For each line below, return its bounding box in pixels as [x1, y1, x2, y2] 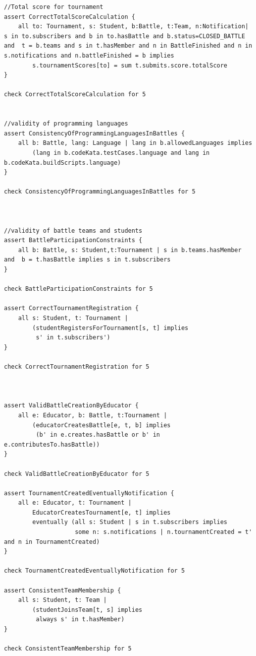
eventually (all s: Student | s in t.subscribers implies [32, 519, 228, 526]
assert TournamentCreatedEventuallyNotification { [4, 489, 174, 497]
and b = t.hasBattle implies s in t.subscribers [4, 256, 171, 263]
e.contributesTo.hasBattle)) [4, 441, 100, 448]
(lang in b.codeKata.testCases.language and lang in [32, 149, 210, 156]
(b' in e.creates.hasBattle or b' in [36, 431, 160, 439]
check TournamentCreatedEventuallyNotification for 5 [4, 567, 185, 575]
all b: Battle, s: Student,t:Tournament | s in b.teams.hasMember [18, 246, 242, 254]
